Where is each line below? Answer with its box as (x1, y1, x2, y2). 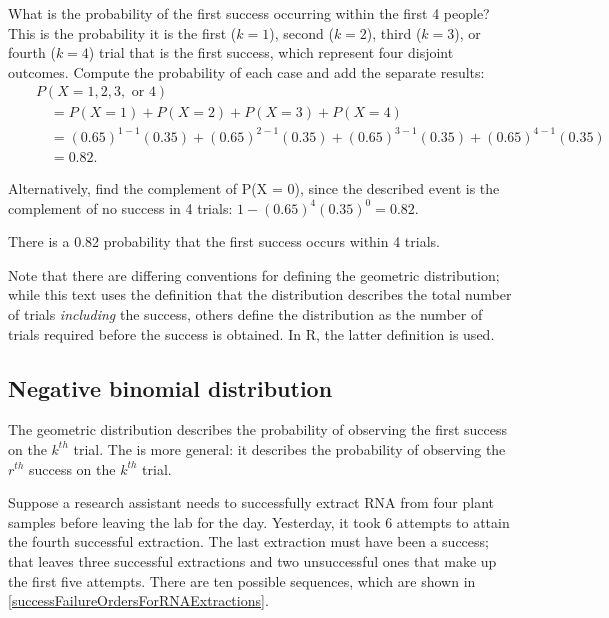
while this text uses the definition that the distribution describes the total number (8, 284, 512, 305)
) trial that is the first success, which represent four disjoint (88, 42, 454, 63)
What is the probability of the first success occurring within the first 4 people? (8, 3, 490, 23)
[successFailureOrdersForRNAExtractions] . (8, 590, 269, 611)
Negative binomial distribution (8, 372, 333, 403)
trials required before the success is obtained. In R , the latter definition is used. (8, 323, 495, 344)
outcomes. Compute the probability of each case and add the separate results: (8, 61, 485, 82)
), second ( (269, 22, 334, 43)
